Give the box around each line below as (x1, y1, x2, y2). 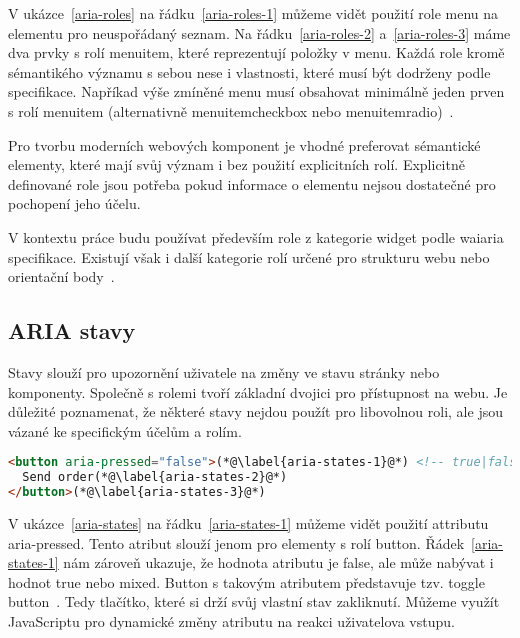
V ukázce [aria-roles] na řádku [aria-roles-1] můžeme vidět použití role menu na (8, 3, 499, 23)
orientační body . (8, 266, 115, 287)
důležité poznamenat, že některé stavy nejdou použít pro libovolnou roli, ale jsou (8, 401, 503, 422)
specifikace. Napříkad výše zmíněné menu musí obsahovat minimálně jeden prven (8, 81, 505, 102)
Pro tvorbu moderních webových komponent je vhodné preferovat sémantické (8, 134, 481, 155)
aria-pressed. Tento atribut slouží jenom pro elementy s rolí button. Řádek (8, 532, 465, 553)
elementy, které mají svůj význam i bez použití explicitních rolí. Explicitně (8, 154, 465, 175)
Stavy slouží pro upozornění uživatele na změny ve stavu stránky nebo (8, 361, 440, 382)
